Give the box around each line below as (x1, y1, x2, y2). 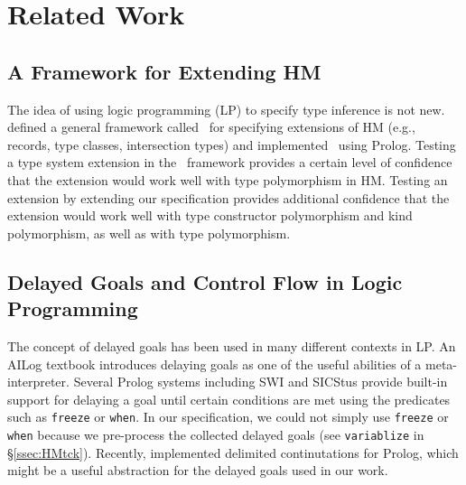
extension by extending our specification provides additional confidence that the (7, 188, 450, 207)
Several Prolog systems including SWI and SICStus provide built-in (73, 372, 448, 391)
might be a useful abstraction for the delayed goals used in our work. (7, 461, 388, 480)
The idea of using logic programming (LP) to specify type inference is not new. (7, 99, 445, 118)
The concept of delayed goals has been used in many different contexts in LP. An (7, 336, 456, 355)
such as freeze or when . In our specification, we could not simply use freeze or (7, 407, 449, 426)
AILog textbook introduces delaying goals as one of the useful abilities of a (7, 354, 422, 373)
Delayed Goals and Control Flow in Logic (7, 267, 403, 295)
